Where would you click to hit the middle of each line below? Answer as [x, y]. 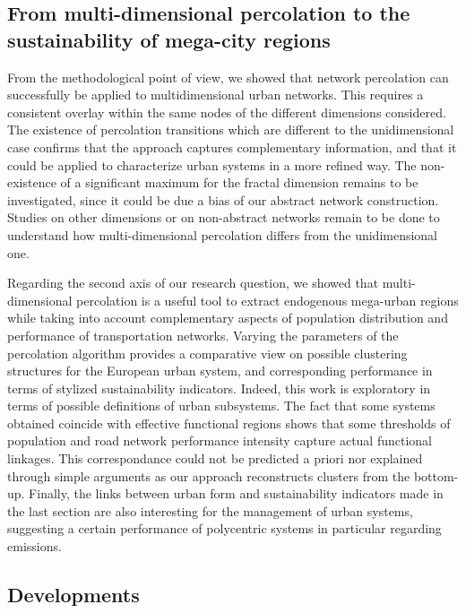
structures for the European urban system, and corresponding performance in [220, 371]
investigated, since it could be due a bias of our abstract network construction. [223, 199]
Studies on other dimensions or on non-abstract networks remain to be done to [224, 217]
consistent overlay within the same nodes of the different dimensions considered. [227, 112]
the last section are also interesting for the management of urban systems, [210, 510]
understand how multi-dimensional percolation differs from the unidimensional [223, 234]
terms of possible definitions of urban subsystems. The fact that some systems [221, 406]
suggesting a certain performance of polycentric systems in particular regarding [224, 528]
